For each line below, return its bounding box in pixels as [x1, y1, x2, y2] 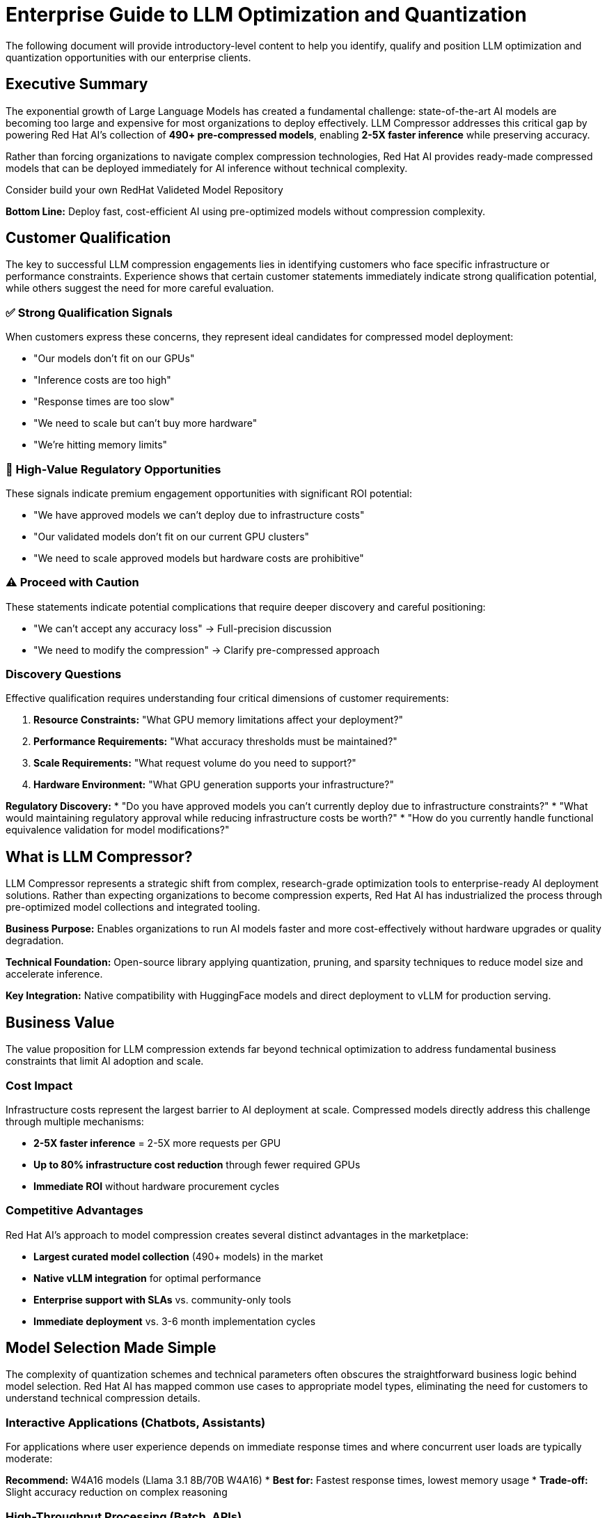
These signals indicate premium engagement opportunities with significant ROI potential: [6, 487, 413, 499]
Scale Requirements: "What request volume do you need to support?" [33, 757, 356, 769]
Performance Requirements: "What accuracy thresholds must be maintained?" [33, 735, 397, 748]
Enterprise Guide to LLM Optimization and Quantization [6, 3, 527, 26]
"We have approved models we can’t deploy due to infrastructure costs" [33, 508, 365, 521]
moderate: [6, 1453, 53, 1465]
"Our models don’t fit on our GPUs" [33, 352, 195, 365]
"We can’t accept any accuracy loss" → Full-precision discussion [33, 622, 332, 634]
